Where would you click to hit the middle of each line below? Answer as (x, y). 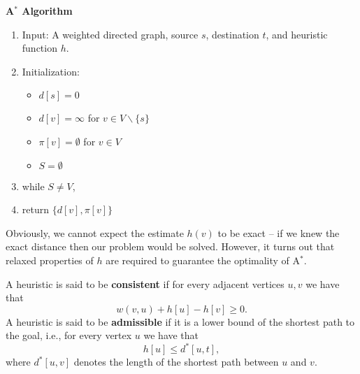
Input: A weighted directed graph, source (110, 34)
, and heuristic (297, 34)
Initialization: (51, 71)
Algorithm (47, 10)
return (36, 209)
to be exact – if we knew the (279, 232)
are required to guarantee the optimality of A (203, 260)
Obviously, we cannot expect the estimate (95, 232)
